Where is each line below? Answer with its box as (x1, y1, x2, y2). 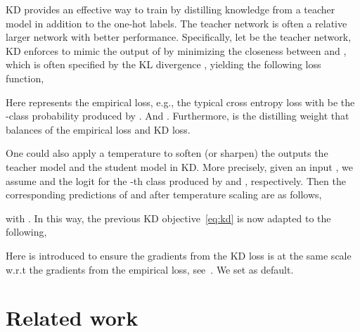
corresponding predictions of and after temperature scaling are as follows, (6, 187, 322, 202)
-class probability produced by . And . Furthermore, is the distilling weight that (6, 108, 349, 123)
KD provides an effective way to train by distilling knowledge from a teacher (6, 2, 335, 16)
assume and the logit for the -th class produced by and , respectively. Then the (6, 173, 346, 188)
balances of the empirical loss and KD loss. (6, 122, 191, 136)
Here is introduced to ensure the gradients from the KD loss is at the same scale (6, 248, 352, 262)
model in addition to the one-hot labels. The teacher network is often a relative (6, 15, 347, 30)
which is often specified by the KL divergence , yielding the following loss (6, 57, 321, 72)
